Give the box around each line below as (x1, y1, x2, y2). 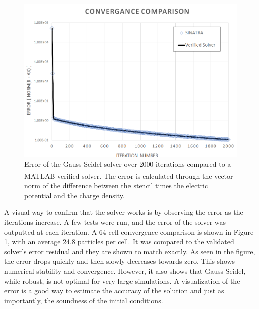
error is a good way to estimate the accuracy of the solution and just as (4, 285, 224, 296)
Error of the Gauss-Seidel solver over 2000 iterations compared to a (24, 159, 231, 169)
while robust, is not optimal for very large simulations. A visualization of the (4, 275, 240, 286)
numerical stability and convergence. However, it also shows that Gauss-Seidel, (4, 265, 246, 276)
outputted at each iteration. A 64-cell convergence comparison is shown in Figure (4, 226, 254, 237)
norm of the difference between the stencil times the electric (24, 180, 208, 191)
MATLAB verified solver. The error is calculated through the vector (24, 170, 233, 181)
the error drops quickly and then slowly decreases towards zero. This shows (4, 256, 235, 266)
